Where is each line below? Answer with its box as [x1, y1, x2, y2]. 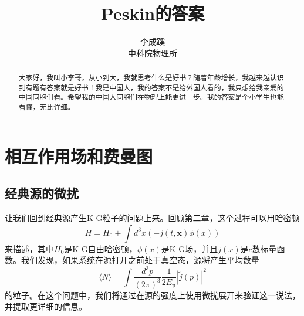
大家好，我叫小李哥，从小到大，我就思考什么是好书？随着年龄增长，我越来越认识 [18, 73, 284, 83]
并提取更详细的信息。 [5, 300, 87, 312]
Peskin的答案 [100, 1, 205, 25]
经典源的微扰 [5, 184, 79, 202]
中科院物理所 [128, 46, 177, 59]
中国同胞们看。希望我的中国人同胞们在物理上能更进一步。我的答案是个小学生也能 [18, 92, 284, 102]
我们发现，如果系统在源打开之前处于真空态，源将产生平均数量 [21, 254, 259, 266]
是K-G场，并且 [161, 242, 218, 254]
